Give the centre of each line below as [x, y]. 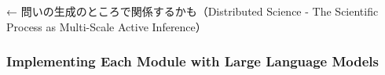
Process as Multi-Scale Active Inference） [106, 26]
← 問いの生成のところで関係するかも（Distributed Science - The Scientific [192, 11]
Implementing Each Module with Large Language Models [192, 61]
